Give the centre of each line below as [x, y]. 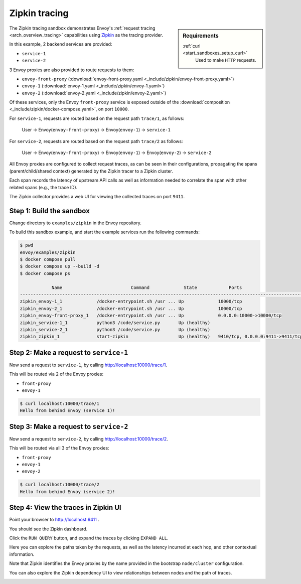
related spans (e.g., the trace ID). [43, 187]
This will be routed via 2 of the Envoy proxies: [56, 374]
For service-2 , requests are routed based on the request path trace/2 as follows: [96, 141]
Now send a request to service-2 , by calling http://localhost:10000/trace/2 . [89, 439]
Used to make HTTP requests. [226, 60]
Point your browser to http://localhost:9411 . [54, 520]
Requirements [201, 36]
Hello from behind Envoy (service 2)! [67, 491]
